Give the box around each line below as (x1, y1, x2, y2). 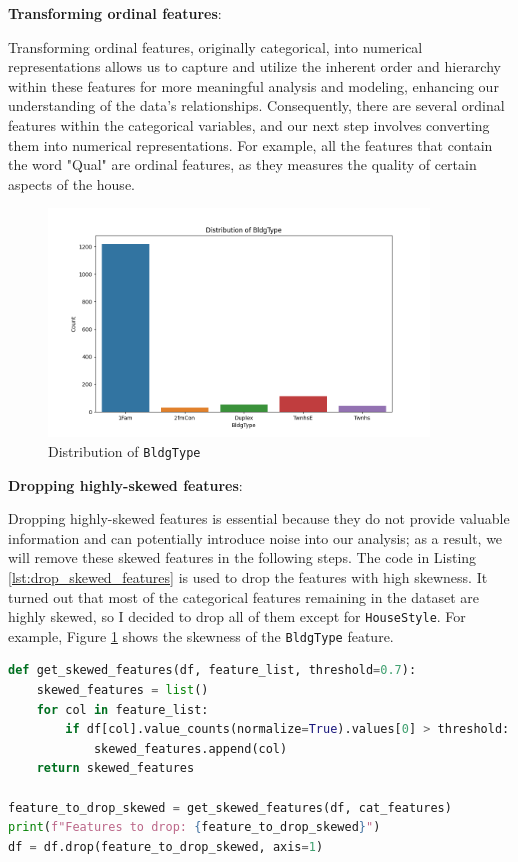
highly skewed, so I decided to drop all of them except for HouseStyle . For (8, 606, 466, 627)
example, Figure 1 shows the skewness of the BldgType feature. (8, 625, 394, 646)
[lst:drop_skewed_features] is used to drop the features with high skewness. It (8, 566, 488, 587)
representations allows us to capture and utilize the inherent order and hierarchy (8, 56, 501, 77)
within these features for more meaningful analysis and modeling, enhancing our (8, 75, 499, 96)
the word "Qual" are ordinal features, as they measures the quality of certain (8, 154, 477, 175)
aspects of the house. (8, 173, 135, 194)
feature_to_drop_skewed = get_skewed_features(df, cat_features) (8, 800, 452, 815)
